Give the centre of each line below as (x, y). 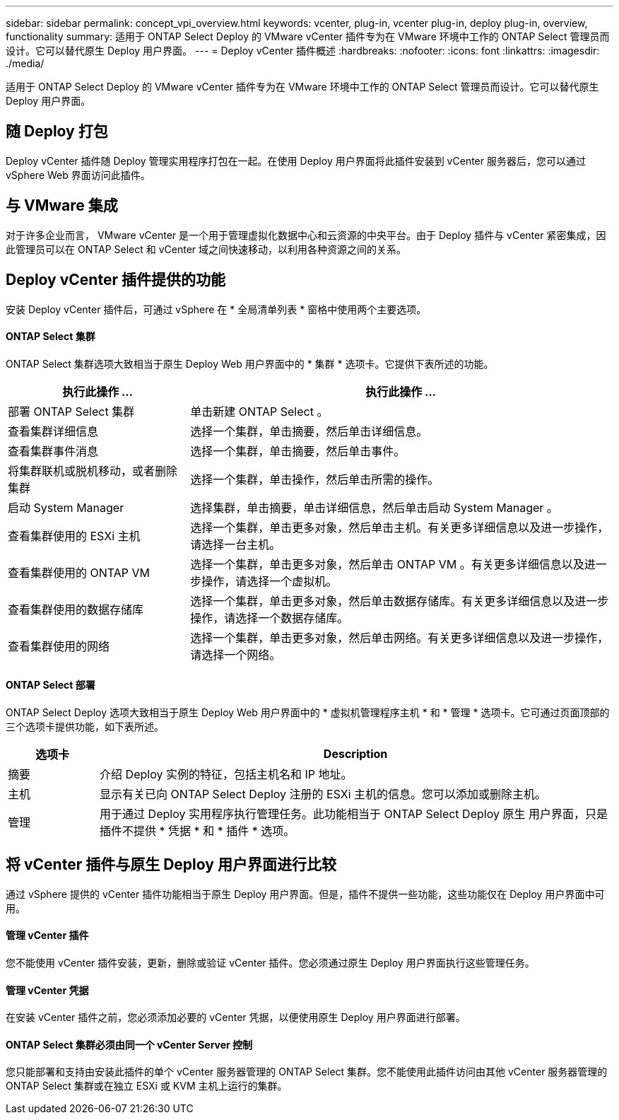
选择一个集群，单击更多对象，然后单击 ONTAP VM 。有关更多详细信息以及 (387, 564)
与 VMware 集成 (62, 206)
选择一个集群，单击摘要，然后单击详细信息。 (309, 431)
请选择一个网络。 (236, 654)
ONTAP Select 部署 (51, 685)
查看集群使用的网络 (59, 646)
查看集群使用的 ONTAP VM (79, 572)
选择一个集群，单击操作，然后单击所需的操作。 (315, 479)
